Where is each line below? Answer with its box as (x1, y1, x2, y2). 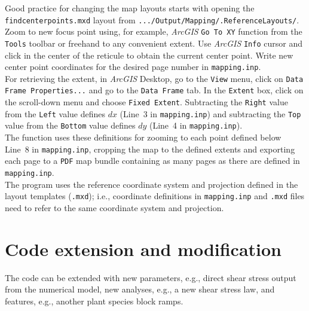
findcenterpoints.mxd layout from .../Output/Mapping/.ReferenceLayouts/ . (5, 13, 299, 26)
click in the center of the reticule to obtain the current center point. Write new (5, 48, 293, 61)
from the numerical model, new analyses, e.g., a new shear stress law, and (5, 283, 275, 295)
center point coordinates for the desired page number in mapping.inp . (5, 60, 261, 73)
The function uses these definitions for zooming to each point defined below (5, 131, 282, 144)
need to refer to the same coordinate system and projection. (5, 201, 224, 214)
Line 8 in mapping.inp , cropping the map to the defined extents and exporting (5, 142, 295, 155)
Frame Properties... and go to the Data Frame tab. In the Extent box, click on (5, 84, 304, 96)
